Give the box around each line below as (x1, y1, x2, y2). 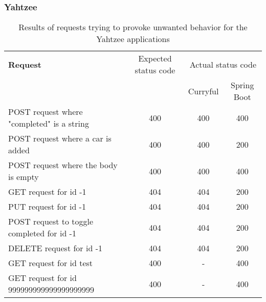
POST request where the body (8, 159, 118, 171)
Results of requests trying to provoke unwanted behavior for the (18, 21, 248, 33)
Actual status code (189, 58, 257, 70)
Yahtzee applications (96, 33, 170, 45)
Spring (231, 79, 254, 91)
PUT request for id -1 (8, 200, 86, 213)
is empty (8, 171, 39, 183)
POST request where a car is (8, 132, 112, 145)
